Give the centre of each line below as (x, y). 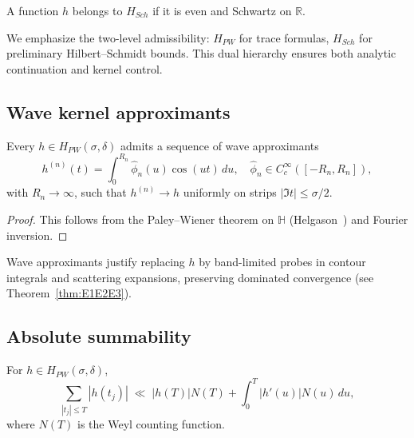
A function (33, 10)
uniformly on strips (230, 192)
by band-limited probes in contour (282, 262)
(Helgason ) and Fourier (349, 219)
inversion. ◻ (37, 235)
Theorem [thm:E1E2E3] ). (69, 293)
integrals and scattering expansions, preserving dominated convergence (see (190, 277)
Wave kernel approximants (118, 111)
